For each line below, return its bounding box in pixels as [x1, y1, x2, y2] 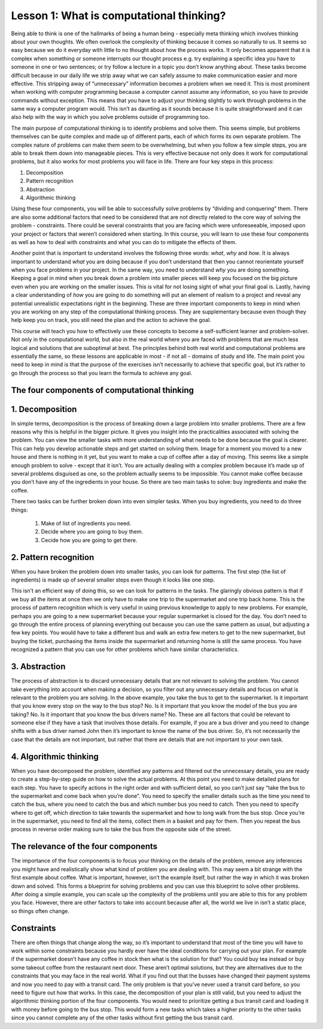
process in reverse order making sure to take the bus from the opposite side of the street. [11, 826, 231, 833]
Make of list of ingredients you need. [41, 520, 132, 526]
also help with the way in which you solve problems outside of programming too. [11, 114, 210, 121]
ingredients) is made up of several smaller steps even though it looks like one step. [11, 576, 215, 583]
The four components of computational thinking [11, 385, 194, 395]
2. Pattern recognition [11, 552, 95, 562]
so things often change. [11, 907, 70, 915]
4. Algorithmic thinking [11, 751, 99, 762]
